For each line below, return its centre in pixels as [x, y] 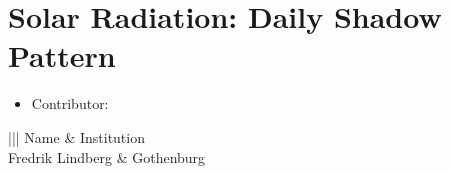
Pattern [62, 55]
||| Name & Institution [76, 136]
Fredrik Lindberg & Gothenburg [107, 156]
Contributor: [70, 103]
